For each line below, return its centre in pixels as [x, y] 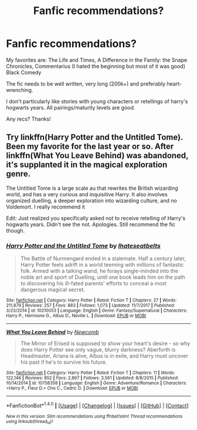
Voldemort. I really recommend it [45, 207]
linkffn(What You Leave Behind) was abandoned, [97, 156]
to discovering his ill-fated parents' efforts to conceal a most [94, 284]
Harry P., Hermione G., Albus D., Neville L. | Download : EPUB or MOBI [76, 316]
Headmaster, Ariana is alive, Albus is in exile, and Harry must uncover [104, 356]
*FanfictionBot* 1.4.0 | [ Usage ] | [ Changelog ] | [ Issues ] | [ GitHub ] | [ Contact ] [97, 405]
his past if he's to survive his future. [64, 362]
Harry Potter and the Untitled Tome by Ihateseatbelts [84, 245]
